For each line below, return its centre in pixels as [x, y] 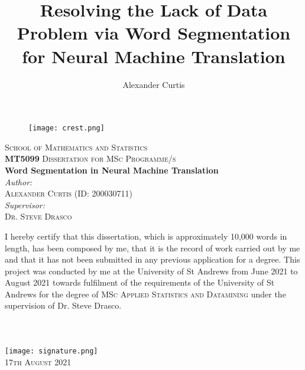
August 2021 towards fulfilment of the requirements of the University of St [140, 282]
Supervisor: [25, 204]
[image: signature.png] [51, 351]
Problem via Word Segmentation [154, 33]
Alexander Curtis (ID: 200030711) [69, 193]
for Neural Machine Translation [154, 56]
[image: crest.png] [66, 128]
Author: [19, 181]
